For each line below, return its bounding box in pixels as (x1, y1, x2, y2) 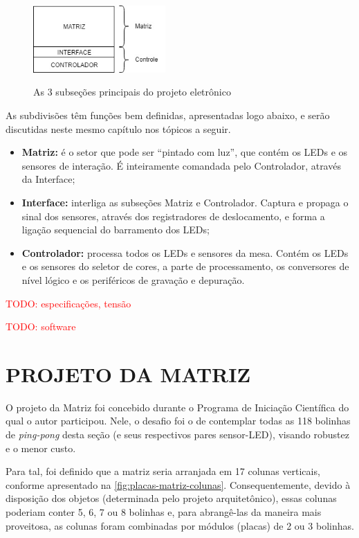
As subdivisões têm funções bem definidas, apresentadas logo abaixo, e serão (6, 108, 330, 123)
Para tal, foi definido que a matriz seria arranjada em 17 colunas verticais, (6, 464, 320, 478)
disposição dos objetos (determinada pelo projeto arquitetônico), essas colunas (6, 491, 337, 505)
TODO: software (6, 319, 76, 334)
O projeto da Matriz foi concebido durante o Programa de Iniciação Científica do (6, 400, 349, 414)
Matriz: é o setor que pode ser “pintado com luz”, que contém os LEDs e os (21, 145, 348, 159)
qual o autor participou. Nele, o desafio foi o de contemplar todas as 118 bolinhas (6, 413, 351, 428)
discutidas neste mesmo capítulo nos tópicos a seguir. (6, 121, 231, 136)
